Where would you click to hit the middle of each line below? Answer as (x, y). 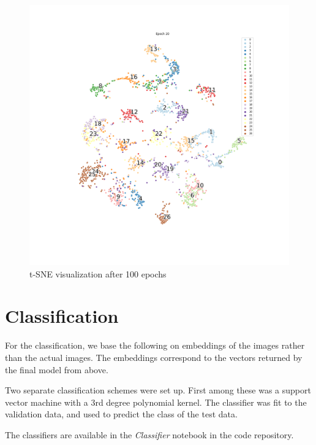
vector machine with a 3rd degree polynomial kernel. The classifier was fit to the (156, 402)
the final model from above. (57, 369)
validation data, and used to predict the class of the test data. (121, 414)
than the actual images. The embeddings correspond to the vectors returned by (154, 357)
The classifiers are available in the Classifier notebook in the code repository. (149, 434)
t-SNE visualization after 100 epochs (98, 273)
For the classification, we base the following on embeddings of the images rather (155, 345)
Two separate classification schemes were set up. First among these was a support (158, 390)
